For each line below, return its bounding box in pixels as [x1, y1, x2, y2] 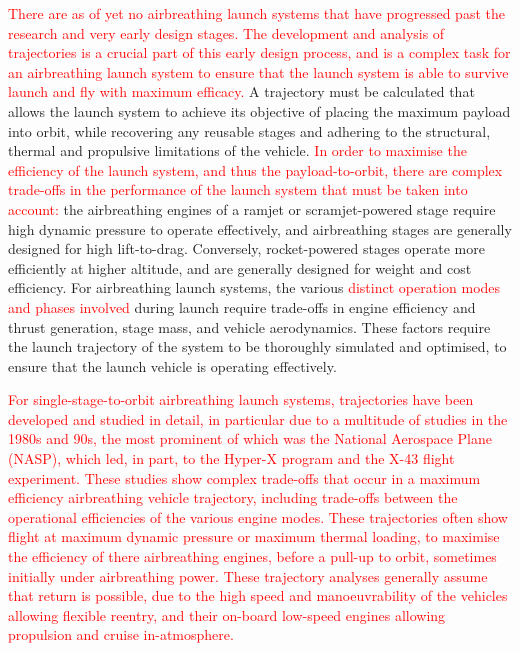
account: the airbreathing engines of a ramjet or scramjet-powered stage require [8, 198, 496, 219]
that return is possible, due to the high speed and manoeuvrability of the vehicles [8, 585, 508, 606]
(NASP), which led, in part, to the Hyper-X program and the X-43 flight [8, 448, 455, 469]
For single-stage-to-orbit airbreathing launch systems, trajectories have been [8, 389, 474, 410]
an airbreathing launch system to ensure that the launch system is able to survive [8, 61, 509, 82]
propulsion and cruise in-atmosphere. [8, 624, 234, 645]
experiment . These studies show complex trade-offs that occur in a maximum [8, 467, 481, 488]
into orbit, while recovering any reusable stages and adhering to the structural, [8, 120, 491, 141]
